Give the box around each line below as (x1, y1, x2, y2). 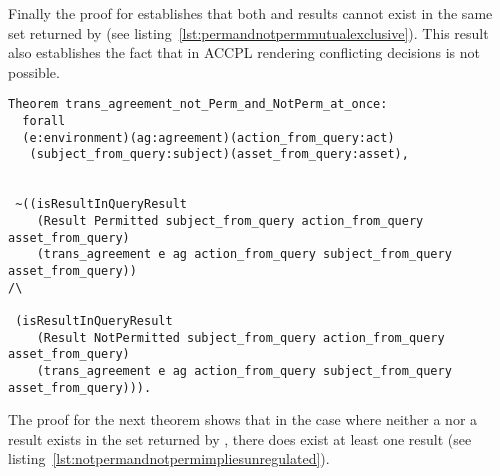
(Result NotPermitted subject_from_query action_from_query (36, 330, 445, 345)
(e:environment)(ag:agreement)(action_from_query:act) (22, 130, 395, 145)
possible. (8, 61, 60, 82)
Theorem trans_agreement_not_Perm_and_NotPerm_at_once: (8, 97, 388, 112)
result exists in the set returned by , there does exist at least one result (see (8, 428, 472, 449)
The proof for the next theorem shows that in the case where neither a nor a (8, 409, 478, 430)
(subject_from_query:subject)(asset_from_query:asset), (29, 147, 409, 162)
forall (22, 114, 66, 129)
